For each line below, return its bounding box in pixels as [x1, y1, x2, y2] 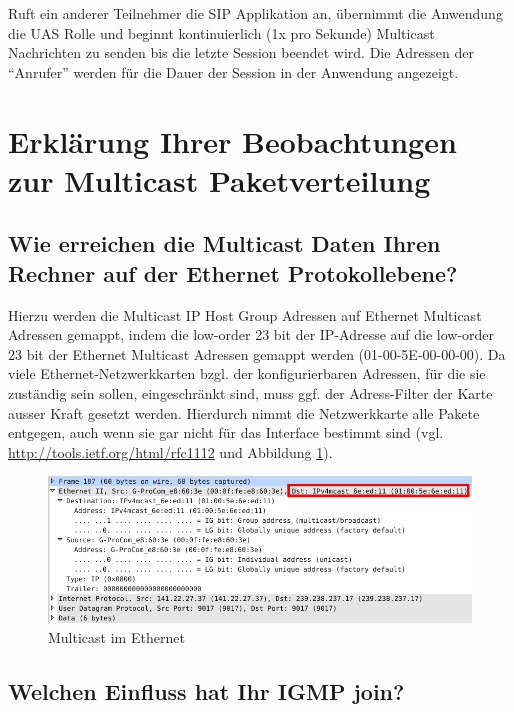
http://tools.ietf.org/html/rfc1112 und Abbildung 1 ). [8, 441, 333, 462]
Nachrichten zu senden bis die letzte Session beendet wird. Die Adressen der [8, 42, 474, 63]
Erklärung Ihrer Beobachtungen [8, 120, 457, 161]
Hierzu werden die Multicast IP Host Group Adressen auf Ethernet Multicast [8, 304, 482, 325]
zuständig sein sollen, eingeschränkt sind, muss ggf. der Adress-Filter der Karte [8, 382, 493, 403]
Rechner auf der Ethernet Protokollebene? [8, 257, 458, 288]
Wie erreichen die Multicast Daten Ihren [8, 228, 441, 259]
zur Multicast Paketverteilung [8, 159, 431, 200]
